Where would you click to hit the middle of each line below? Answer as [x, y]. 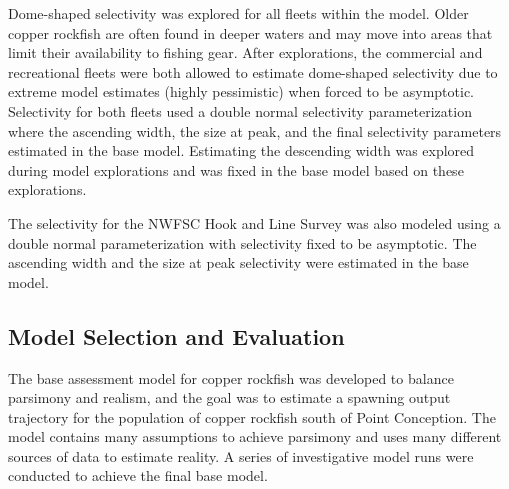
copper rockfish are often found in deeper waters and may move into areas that [250, 32]
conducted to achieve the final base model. [138, 475]
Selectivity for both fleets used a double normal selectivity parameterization [240, 110]
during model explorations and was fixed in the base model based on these [236, 169]
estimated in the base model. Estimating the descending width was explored [241, 150]
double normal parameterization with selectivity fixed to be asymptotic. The [242, 242]
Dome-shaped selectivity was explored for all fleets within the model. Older [238, 13]
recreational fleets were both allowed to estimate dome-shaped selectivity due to [253, 71]
